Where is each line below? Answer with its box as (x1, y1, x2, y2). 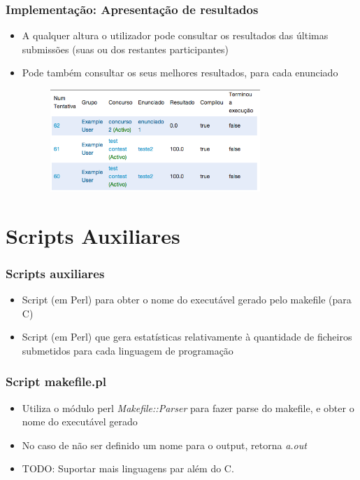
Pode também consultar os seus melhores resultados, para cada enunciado (22, 65, 338, 80)
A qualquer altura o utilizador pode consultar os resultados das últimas (22, 28, 329, 43)
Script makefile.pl (6, 373, 106, 390)
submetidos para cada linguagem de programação (22, 343, 233, 357)
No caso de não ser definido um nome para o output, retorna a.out (22, 437, 307, 452)
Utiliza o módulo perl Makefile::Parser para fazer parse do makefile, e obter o (22, 400, 354, 415)
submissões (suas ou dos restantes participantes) (22, 41, 229, 56)
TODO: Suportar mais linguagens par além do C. (22, 461, 234, 476)
